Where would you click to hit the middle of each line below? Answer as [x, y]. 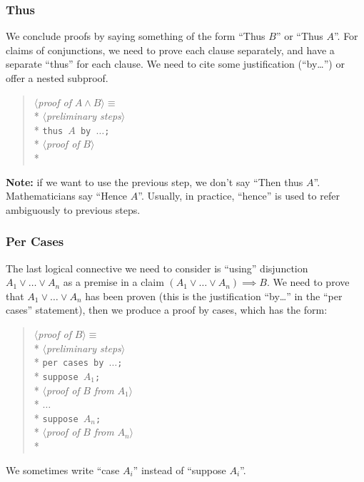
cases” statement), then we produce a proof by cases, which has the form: [167, 310]
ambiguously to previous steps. [73, 209]
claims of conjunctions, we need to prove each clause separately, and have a [170, 50]
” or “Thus [299, 36]
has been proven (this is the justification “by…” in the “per [214, 296]
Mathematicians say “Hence [67, 196]
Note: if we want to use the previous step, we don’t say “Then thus [155, 181]
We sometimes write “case [63, 470]
